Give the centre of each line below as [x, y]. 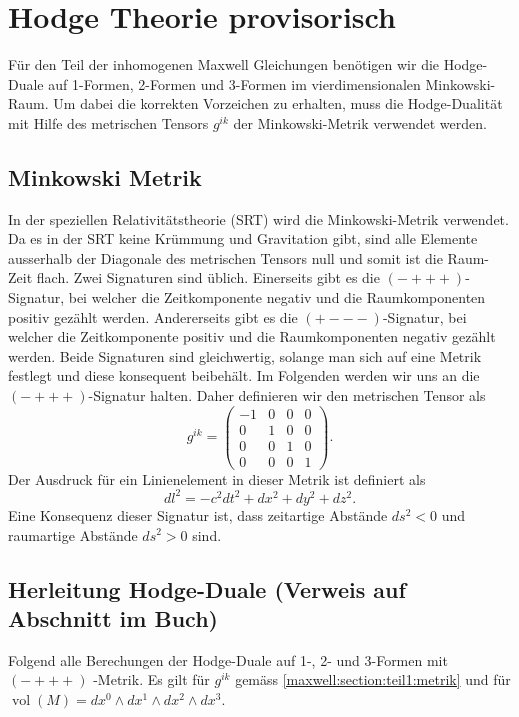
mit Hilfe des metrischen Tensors [108, 122]
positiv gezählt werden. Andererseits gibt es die [153, 316]
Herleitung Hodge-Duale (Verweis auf [207, 588]
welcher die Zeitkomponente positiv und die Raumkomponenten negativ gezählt [252, 336]
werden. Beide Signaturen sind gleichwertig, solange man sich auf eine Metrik [245, 355]
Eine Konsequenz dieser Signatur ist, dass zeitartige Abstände [198, 514]
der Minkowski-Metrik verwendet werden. [360, 122]
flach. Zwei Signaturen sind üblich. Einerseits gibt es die [208, 277]
